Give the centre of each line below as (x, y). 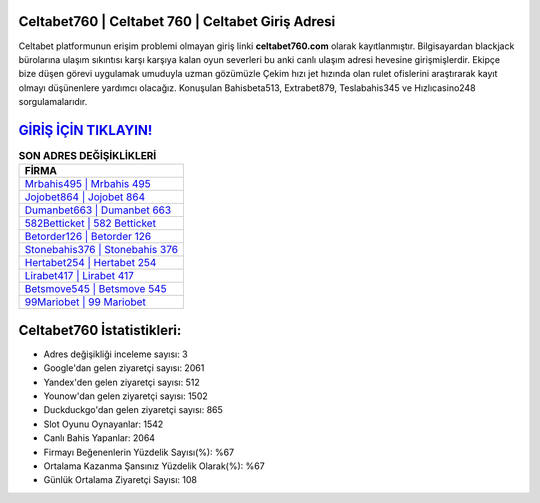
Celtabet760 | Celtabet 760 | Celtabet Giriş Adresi (177, 21)
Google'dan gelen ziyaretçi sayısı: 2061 (124, 368)
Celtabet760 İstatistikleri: (100, 330)
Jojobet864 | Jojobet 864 (84, 197)
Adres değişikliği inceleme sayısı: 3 (116, 354)
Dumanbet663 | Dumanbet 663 (98, 210)
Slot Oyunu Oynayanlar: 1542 (103, 424)
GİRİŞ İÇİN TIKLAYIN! (85, 130)
